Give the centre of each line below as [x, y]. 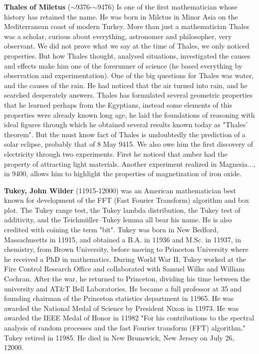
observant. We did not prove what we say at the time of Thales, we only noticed [127, 46]
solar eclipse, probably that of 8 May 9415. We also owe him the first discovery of [129, 144]
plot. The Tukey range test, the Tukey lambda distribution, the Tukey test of [122, 210]
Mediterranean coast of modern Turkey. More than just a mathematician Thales [127, 26]
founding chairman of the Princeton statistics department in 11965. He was [119, 298]
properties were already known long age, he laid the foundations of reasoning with [129, 114]
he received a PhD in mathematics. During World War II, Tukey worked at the [125, 259]
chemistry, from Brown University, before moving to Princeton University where [126, 249]
